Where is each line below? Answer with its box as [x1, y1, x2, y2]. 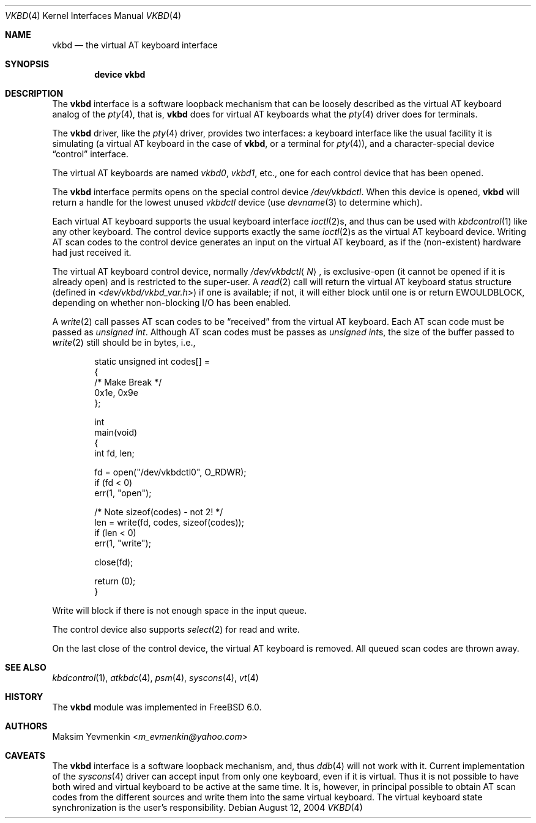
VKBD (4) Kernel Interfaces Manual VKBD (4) [5, 10, 182, 21]
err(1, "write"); [94, 538, 151, 548]
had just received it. [52, 247, 132, 258]
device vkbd [94, 69, 146, 80]
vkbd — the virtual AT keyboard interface [52, 40, 218, 50]
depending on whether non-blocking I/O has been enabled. [52, 297, 291, 308]
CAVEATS [5, 750, 45, 761]
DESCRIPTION [5, 88, 64, 99]
